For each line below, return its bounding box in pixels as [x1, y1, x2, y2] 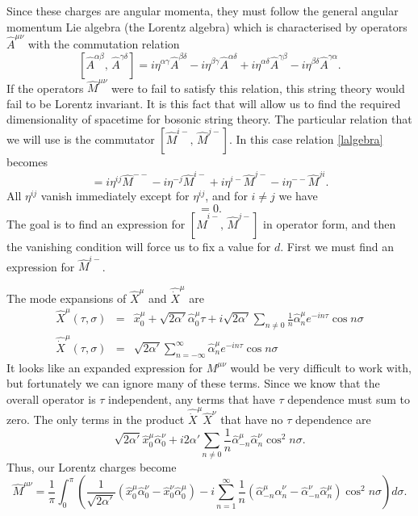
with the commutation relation [27, 35, 180, 52]
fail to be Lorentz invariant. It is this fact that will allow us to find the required [6, 94, 401, 111]
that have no [220, 411, 283, 428]
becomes [6, 153, 48, 170]
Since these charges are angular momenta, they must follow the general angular [6, 2, 399, 19]
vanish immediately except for [40, 187, 190, 204]
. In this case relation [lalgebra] [228, 131, 383, 147]
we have [278, 187, 318, 204]
